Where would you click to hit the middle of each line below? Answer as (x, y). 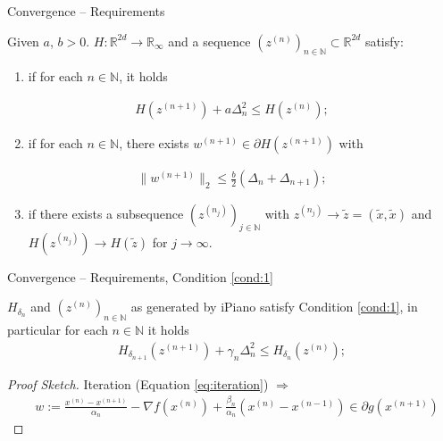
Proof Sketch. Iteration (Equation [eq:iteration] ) (138, 383)
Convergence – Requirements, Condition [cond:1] (140, 276)
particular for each (58, 330)
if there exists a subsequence (106, 214)
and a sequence (209, 41)
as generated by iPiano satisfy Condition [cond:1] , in (274, 307)
